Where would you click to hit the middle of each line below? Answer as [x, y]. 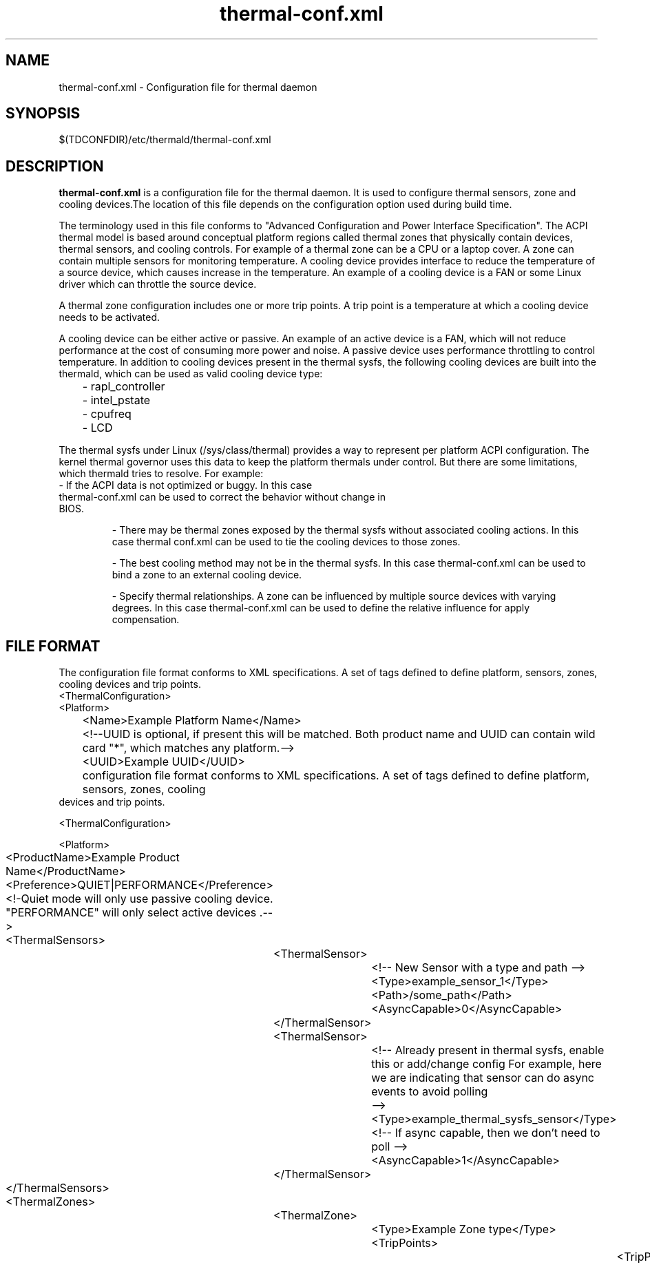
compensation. [146, 620]
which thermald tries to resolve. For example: [161, 474]
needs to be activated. [109, 317]
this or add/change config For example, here [486, 1064]
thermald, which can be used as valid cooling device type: [191, 374]
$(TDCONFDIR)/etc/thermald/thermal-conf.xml [165, 140]
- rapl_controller [124, 387]
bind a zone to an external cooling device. [207, 575]
